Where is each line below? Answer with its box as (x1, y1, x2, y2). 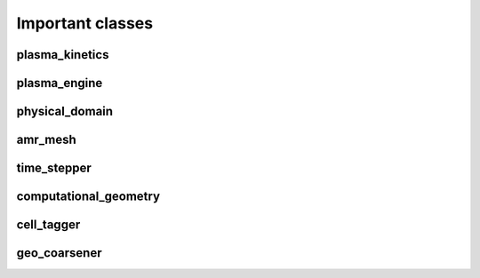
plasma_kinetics (16, 47, 109, 62)
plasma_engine (16, 75, 103, 91)
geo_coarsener (16, 245, 102, 261)
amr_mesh (16, 132, 77, 147)
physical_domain (16, 104, 114, 119)
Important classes (16, 13, 154, 33)
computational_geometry (16, 189, 160, 204)
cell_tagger (16, 218, 81, 233)
